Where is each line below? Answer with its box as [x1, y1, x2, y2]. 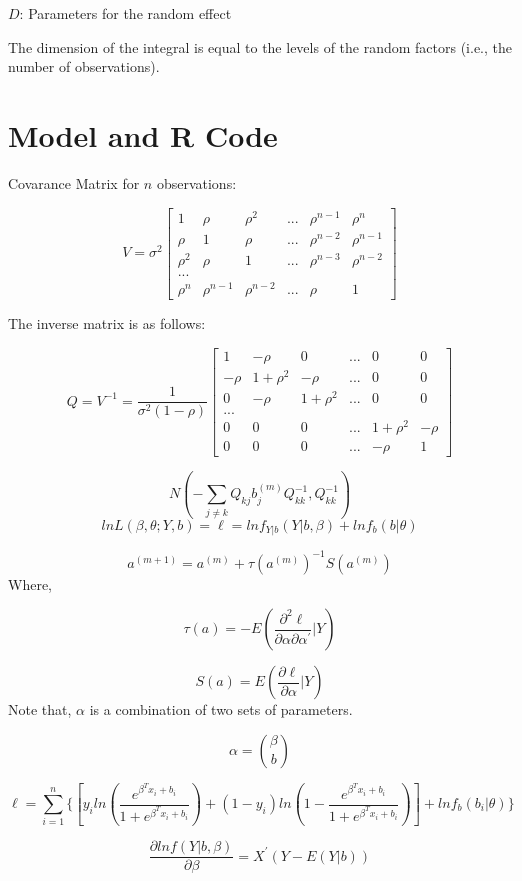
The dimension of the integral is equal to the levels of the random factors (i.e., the [8, 36, 513, 57]
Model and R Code [8, 114, 278, 155]
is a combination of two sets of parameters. [89, 699, 353, 720]
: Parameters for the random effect [19, 3, 232, 23]
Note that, [8, 699, 72, 720]
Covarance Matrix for [8, 172, 140, 193]
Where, [8, 573, 52, 594]
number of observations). [8, 56, 160, 77]
